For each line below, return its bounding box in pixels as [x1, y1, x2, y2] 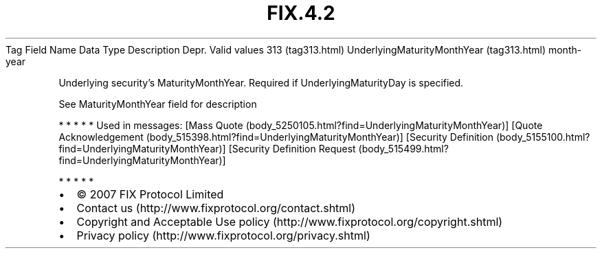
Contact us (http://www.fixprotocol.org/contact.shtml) [76, 200, 356, 215]
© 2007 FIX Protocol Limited [76, 187, 224, 201]
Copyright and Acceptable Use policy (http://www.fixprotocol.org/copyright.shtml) [76, 214, 503, 229]
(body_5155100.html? [495, 130, 590, 143]
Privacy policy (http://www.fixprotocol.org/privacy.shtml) [76, 228, 370, 242]
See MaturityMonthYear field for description [58, 97, 257, 110]
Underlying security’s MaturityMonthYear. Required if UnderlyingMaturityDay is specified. [58, 76, 464, 89]
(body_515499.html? [358, 142, 449, 154]
